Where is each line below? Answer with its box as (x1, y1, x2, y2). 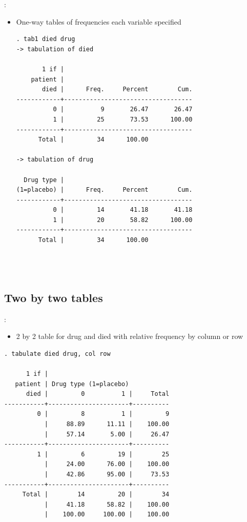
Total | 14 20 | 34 (22, 491, 170, 498)
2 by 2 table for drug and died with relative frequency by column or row (16, 331, 243, 342)
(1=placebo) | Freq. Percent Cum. (16, 186, 193, 194)
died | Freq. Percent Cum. (42, 86, 193, 93)
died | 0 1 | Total (26, 390, 170, 398)
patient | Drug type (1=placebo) (15, 380, 129, 388)
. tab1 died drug (16, 35, 75, 43)
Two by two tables (4, 289, 103, 305)
